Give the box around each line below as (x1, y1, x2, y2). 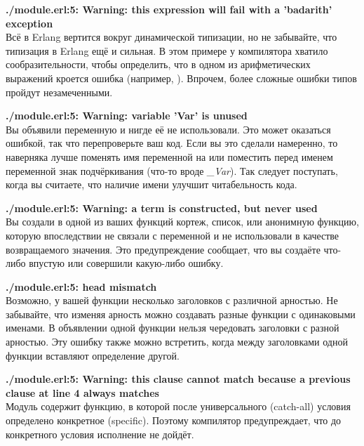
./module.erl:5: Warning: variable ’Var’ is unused (6, 108, 248, 123)
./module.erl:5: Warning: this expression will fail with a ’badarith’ (6, 2, 332, 16)
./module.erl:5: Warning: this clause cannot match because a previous (6, 372, 351, 386)
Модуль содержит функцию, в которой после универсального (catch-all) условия (6, 399, 351, 414)
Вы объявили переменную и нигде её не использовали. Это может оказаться (6, 122, 331, 136)
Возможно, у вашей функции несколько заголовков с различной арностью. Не (6, 293, 338, 308)
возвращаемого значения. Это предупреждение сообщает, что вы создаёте (6, 242, 321, 256)
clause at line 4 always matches (6, 385, 159, 400)
